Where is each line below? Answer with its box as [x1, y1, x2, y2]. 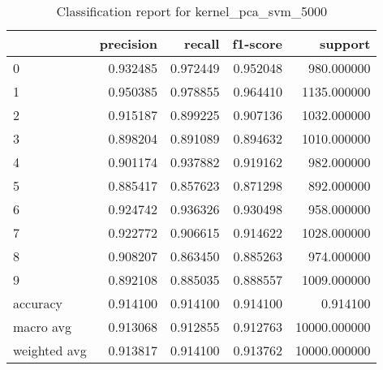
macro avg [13, 317, 72, 336]
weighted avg [13, 341, 87, 359]
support [320, 34, 371, 53]
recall [184, 34, 220, 53]
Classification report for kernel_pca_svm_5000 [56, 2, 327, 20]
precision [99, 34, 157, 53]
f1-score [232, 34, 283, 53]
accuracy [13, 294, 62, 312]
